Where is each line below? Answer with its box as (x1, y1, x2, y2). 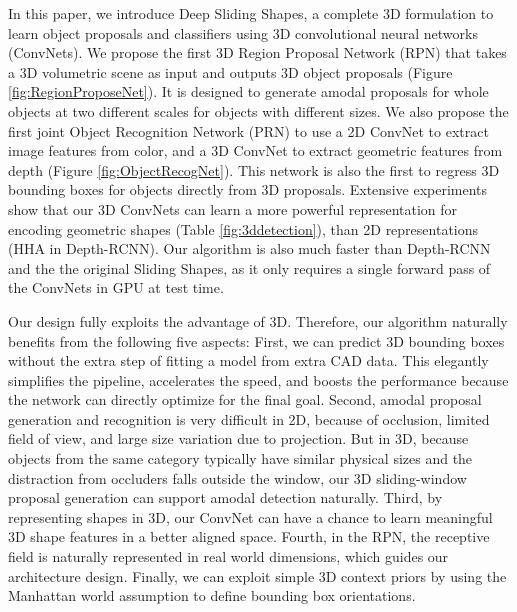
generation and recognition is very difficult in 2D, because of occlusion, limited (8, 408, 490, 429)
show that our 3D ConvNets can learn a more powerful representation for (8, 198, 458, 219)
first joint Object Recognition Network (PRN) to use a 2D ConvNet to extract (8, 120, 489, 141)
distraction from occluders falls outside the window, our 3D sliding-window (8, 467, 467, 488)
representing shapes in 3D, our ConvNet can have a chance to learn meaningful (8, 506, 493, 527)
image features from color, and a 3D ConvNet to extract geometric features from (8, 140, 503, 161)
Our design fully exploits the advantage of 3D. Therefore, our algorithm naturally (8, 310, 508, 331)
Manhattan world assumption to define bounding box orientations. (8, 585, 416, 606)
